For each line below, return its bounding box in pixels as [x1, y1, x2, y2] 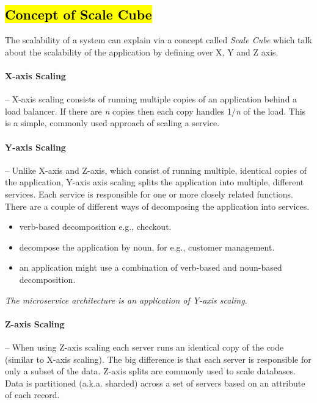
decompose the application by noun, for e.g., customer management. [19, 240, 275, 253]
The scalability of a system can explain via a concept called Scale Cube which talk [5, 34, 312, 46]
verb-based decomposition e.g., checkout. [19, 220, 172, 233]
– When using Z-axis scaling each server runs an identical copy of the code [5, 340, 284, 353]
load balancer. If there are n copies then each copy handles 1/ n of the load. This [5, 104, 306, 117]
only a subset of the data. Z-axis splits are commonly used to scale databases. [5, 365, 296, 377]
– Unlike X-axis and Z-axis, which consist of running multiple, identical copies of [5, 163, 307, 176]
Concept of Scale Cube [5, 5, 152, 24]
